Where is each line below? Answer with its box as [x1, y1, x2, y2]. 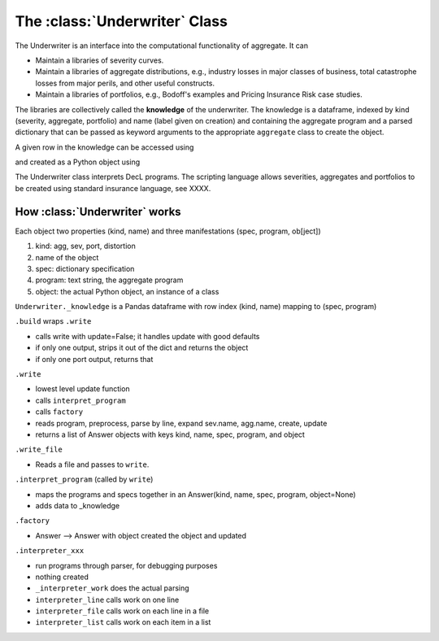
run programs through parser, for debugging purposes [35, 560, 218, 570]
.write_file [15, 445, 63, 455]
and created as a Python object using [15, 157, 141, 167]
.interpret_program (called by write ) [15, 474, 154, 484]
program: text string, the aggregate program [35, 275, 184, 285]
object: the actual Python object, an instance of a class [35, 286, 219, 296]
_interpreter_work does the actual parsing [35, 583, 190, 593]
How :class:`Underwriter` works [15, 204, 182, 219]
